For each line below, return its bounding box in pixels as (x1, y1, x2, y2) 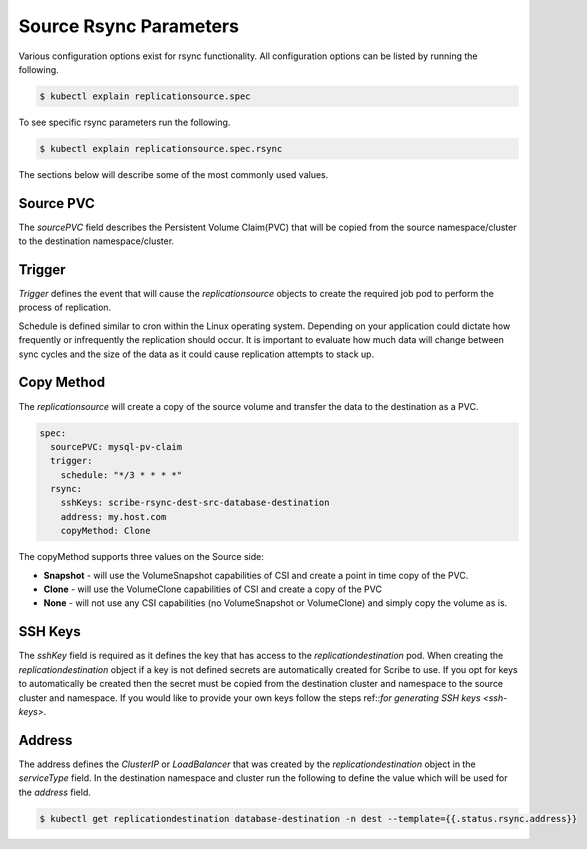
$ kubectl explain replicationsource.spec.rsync (39, 143, 283, 154)
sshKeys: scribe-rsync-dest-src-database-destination (60, 497, 330, 509)
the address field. (18, 786, 92, 798)
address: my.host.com (60, 511, 167, 522)
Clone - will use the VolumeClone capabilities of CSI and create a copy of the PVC (43, 583, 382, 595)
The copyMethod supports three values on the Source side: (18, 551, 264, 563)
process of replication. (18, 301, 112, 314)
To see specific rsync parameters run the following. (18, 116, 231, 128)
